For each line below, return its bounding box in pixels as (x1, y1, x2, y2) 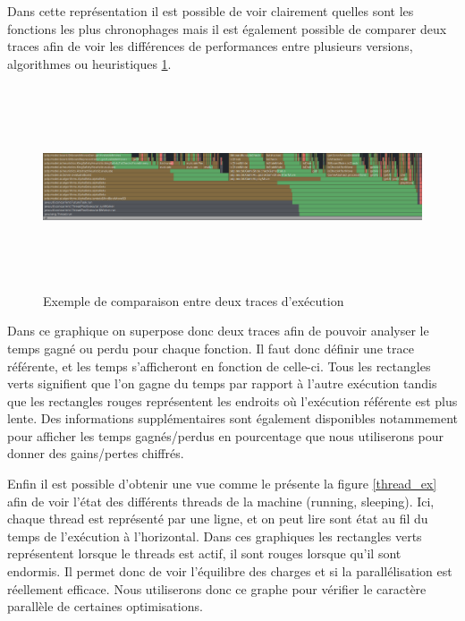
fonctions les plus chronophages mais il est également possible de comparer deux (7, 19, 447, 38)
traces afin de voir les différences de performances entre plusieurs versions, (7, 37, 413, 55)
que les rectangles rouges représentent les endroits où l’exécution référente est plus (7, 391, 458, 410)
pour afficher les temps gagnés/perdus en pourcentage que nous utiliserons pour (7, 426, 444, 445)
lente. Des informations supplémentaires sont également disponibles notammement (7, 409, 458, 428)
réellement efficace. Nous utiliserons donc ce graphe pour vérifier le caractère (7, 579, 427, 598)
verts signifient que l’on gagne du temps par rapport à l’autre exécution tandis (7, 374, 437, 393)
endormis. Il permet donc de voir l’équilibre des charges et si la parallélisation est (7, 562, 452, 581)
